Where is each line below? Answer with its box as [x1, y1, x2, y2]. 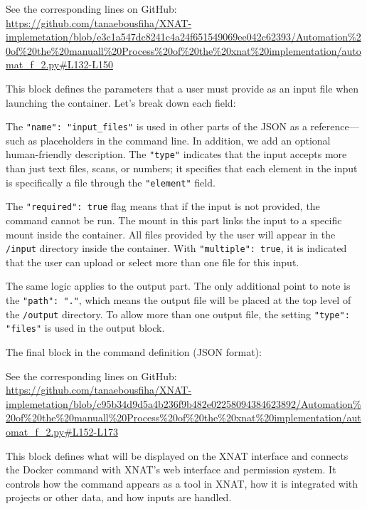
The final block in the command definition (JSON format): [6, 344, 262, 359]
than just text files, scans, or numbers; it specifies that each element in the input [6, 161, 358, 176]
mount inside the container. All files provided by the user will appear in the [6, 226, 336, 241]
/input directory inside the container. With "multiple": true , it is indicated [6, 241, 347, 256]
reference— [310, 119, 359, 134]
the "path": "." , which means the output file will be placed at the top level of [6, 293, 351, 307]
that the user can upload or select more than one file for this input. [6, 254, 299, 269]
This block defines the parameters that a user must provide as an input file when [6, 80, 359, 95]
